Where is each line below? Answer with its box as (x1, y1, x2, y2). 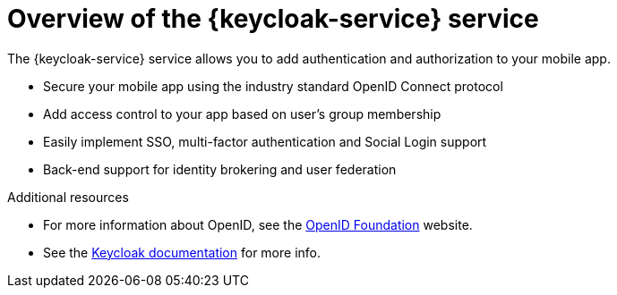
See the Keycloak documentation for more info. (43, 244, 321, 260)
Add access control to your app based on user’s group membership (43, 105, 441, 122)
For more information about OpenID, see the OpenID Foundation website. (43, 216, 473, 232)
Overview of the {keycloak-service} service (7, 4, 539, 34)
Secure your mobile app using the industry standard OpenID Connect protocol (43, 78, 503, 94)
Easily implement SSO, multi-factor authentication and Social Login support (43, 133, 487, 149)
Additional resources (7, 189, 129, 205)
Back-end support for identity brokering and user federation (43, 161, 397, 177)
